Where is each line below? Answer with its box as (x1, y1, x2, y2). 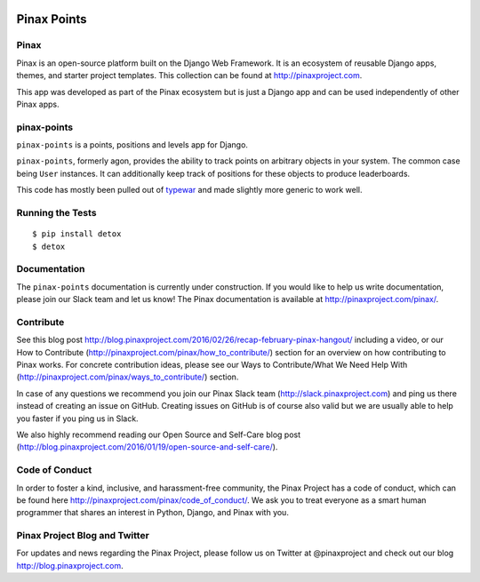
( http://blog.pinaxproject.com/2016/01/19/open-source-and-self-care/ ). (16, 442, 278, 452)
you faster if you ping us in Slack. (16, 413, 139, 424)
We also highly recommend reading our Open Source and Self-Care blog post (16, 429, 301, 440)
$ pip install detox (32, 229, 122, 239)
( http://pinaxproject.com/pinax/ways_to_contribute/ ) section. (16, 371, 239, 382)
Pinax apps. (16, 99, 60, 109)
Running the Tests (16, 207, 97, 219)
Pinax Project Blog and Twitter (16, 530, 150, 542)
